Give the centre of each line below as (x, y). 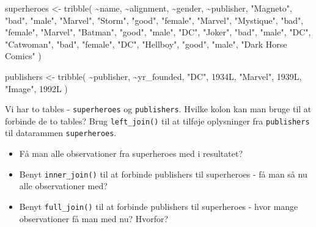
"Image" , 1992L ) (36, 88)
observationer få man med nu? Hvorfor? (94, 218)
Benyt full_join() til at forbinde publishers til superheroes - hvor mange (159, 206)
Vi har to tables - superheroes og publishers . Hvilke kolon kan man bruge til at (158, 109)
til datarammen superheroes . (61, 133)
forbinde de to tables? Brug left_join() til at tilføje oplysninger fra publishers (157, 121)
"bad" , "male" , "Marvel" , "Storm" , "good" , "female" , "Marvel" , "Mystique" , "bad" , (154, 20)
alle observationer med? (63, 186)
